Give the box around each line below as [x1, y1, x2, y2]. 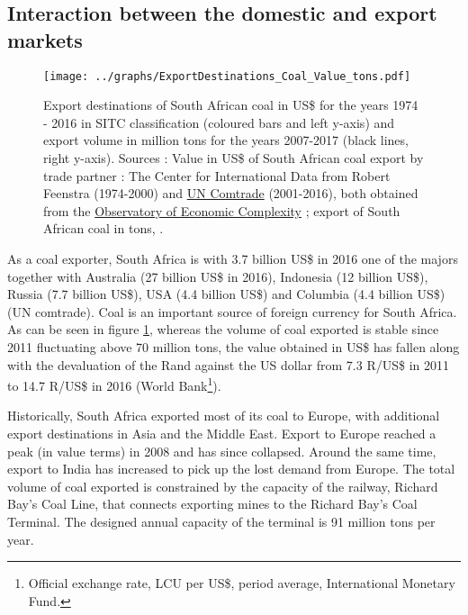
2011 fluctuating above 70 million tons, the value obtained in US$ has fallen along [7, 337, 460, 356]
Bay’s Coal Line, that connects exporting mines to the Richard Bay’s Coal [7, 494, 418, 513]
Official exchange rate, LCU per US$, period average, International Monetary [28, 574, 455, 592]
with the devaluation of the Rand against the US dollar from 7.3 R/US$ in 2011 [7, 355, 449, 374]
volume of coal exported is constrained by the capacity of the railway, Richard [7, 476, 438, 495]
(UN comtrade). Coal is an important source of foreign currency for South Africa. [7, 302, 457, 321]
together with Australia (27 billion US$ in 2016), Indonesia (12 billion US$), [7, 267, 428, 285]
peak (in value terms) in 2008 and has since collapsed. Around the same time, [7, 441, 436, 460]
